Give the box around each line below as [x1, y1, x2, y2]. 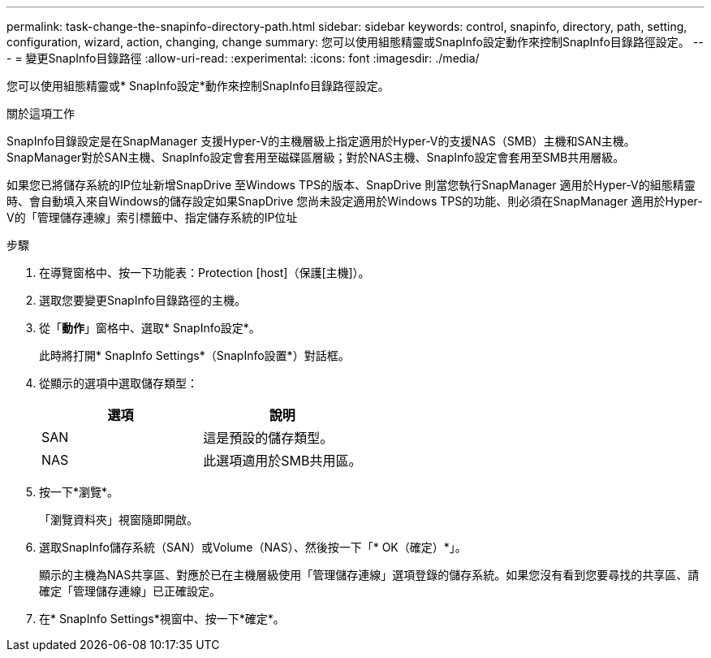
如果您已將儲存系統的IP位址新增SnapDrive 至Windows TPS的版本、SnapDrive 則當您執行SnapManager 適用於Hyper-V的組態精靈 [6, 178, 696, 192]
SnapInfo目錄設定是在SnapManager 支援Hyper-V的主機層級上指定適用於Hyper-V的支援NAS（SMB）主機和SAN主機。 [6, 134, 636, 148]
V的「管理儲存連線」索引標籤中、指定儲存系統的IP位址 [6, 210, 298, 224]
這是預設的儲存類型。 [203, 430, 334, 446]
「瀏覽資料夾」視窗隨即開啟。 [39, 513, 198, 526]
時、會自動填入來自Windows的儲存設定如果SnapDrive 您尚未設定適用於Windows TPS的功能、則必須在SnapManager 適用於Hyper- [6, 194, 703, 208]
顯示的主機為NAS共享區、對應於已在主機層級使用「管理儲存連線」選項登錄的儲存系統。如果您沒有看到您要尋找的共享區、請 [39, 568, 700, 582]
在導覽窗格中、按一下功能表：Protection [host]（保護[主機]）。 [39, 266, 370, 279]
